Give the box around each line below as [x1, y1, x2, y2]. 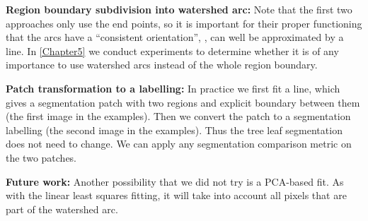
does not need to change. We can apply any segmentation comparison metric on [6, 136, 352, 151]
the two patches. [6, 150, 77, 165]
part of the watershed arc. [6, 201, 118, 216]
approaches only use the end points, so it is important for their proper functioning [6, 16, 362, 30]
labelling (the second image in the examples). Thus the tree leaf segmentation [6, 122, 343, 137]
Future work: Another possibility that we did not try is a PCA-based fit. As [6, 174, 344, 189]
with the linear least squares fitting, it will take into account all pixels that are [6, 188, 347, 203]
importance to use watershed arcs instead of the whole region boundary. [6, 57, 318, 72]
